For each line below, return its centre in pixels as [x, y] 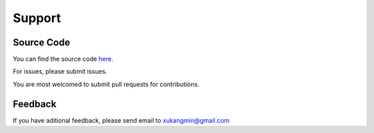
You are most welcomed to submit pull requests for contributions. [106, 84]
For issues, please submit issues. [60, 72]
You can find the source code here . [63, 59]
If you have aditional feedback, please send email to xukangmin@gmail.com [121, 120]
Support [37, 18]
